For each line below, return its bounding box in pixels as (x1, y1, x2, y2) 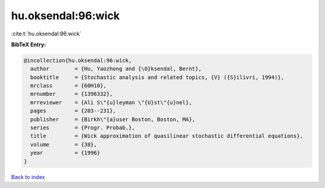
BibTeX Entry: (11, 41, 46, 48)
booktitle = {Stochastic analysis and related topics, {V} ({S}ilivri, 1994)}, (30, 74, 284, 80)
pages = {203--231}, (30, 108, 117, 114)
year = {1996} (30, 150, 101, 156)
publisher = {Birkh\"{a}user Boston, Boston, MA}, (30, 116, 196, 123)
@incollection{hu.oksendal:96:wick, (23, 57, 132, 64)
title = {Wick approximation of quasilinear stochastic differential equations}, (30, 133, 303, 139)
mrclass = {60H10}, (30, 82, 107, 89)
